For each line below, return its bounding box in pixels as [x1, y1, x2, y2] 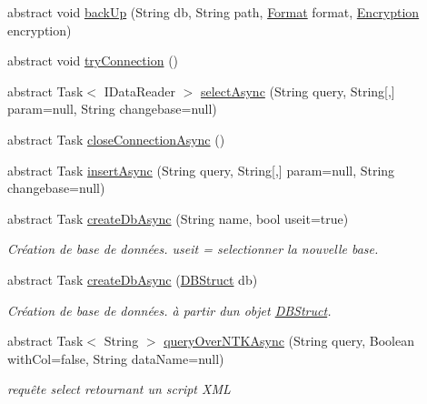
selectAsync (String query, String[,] [200, 81, 395, 100]
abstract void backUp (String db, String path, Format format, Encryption [7, 3, 420, 21]
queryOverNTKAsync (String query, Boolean [164, 331, 414, 350]
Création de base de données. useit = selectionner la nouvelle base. [7, 239, 379, 258]
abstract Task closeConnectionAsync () [7, 129, 225, 148]
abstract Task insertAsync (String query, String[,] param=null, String [7, 160, 395, 179]
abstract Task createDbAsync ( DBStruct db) [7, 269, 258, 288]
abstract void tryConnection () [7, 51, 179, 70]
